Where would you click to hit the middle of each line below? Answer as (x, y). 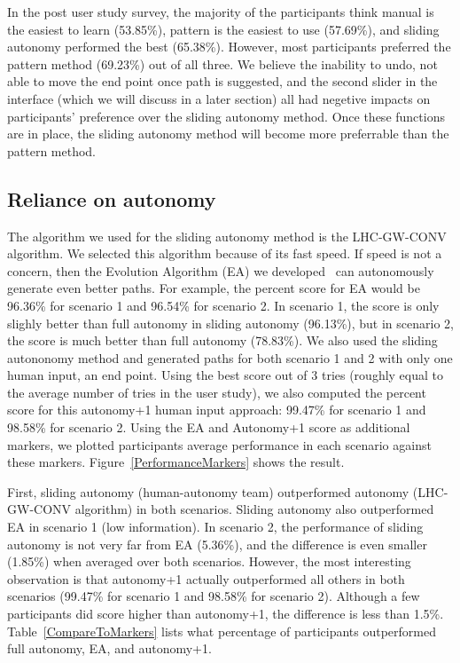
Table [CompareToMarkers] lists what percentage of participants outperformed (222, 631)
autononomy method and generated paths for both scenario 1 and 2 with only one (230, 357)
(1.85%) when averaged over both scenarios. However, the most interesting (209, 561)
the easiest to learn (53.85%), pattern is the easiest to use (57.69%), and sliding (223, 29)
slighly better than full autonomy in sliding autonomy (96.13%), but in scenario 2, (230, 323)
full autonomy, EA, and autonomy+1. (109, 648)
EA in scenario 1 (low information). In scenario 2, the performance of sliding (215, 527)
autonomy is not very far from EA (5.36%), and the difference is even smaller (217, 544)
